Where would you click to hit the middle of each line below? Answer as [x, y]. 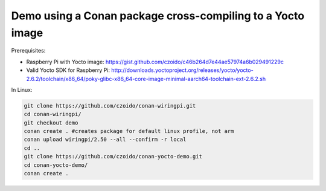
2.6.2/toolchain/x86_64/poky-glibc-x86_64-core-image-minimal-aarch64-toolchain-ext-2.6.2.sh [146, 79]
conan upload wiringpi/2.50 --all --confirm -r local [105, 140]
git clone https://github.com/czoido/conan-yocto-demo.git [113, 157]
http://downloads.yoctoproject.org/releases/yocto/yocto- [182, 70]
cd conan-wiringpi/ [53, 114]
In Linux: [22, 89]
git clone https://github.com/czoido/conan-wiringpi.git [110, 105]
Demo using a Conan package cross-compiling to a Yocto [158, 16]
